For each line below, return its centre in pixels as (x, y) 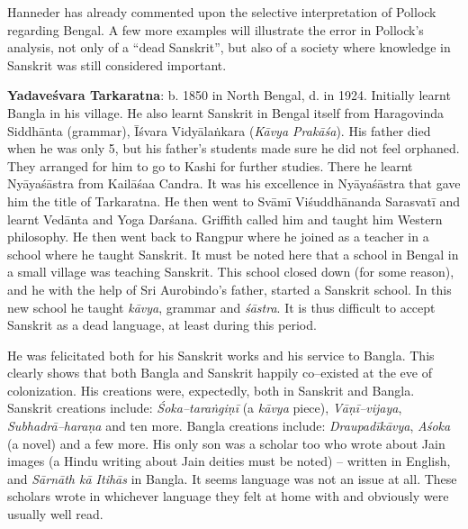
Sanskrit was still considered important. (117, 64)
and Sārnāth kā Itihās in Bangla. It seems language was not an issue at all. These (232, 478)
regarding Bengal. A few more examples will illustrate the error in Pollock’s (216, 29)
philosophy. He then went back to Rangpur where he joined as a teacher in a (218, 237)
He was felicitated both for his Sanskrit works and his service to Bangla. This (221, 355)
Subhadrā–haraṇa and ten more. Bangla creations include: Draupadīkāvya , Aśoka (229, 426)
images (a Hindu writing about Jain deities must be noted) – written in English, (229, 461)
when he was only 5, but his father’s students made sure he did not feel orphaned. (234, 148)
